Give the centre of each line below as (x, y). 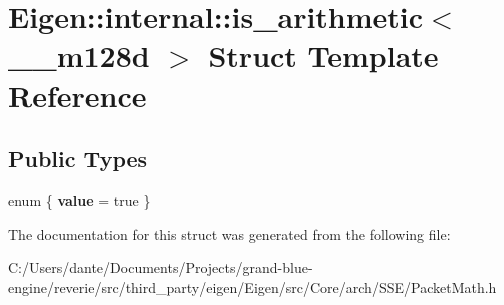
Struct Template (323, 55)
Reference (77, 94)
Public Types (78, 158)
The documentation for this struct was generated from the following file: (229, 233)
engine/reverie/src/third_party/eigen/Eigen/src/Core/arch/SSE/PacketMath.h (252, 286)
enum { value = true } (79, 199)
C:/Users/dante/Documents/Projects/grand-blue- (160, 267)
